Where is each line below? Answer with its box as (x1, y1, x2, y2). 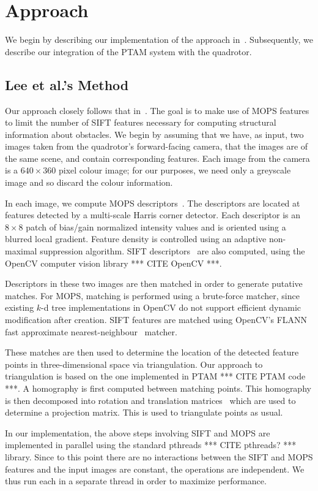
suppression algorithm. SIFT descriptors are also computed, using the (40, 245, 305, 257)
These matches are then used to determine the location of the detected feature (5, 346, 299, 359)
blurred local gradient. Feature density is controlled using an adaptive (5, 232, 267, 245)
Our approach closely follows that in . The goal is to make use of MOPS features (5, 104, 309, 116)
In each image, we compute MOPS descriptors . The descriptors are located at (5, 196, 300, 209)
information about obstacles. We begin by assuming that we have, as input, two (5, 128, 304, 140)
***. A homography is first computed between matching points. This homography (5, 381, 311, 394)
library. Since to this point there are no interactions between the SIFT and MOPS (5, 450, 313, 463)
